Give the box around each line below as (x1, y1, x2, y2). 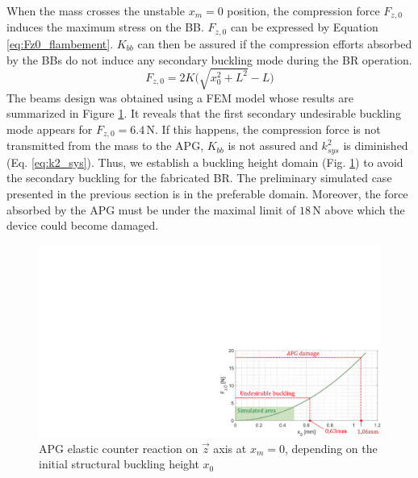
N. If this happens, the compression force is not (146, 120, 381, 137)
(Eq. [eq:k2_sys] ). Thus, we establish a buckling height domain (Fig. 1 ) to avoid (6, 153, 403, 170)
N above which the (312, 201, 405, 218)
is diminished (343, 137, 408, 154)
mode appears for (6, 120, 93, 137)
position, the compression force (227, 2, 380, 19)
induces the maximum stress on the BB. (6, 19, 204, 35)
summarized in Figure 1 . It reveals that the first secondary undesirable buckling (6, 105, 401, 122)
